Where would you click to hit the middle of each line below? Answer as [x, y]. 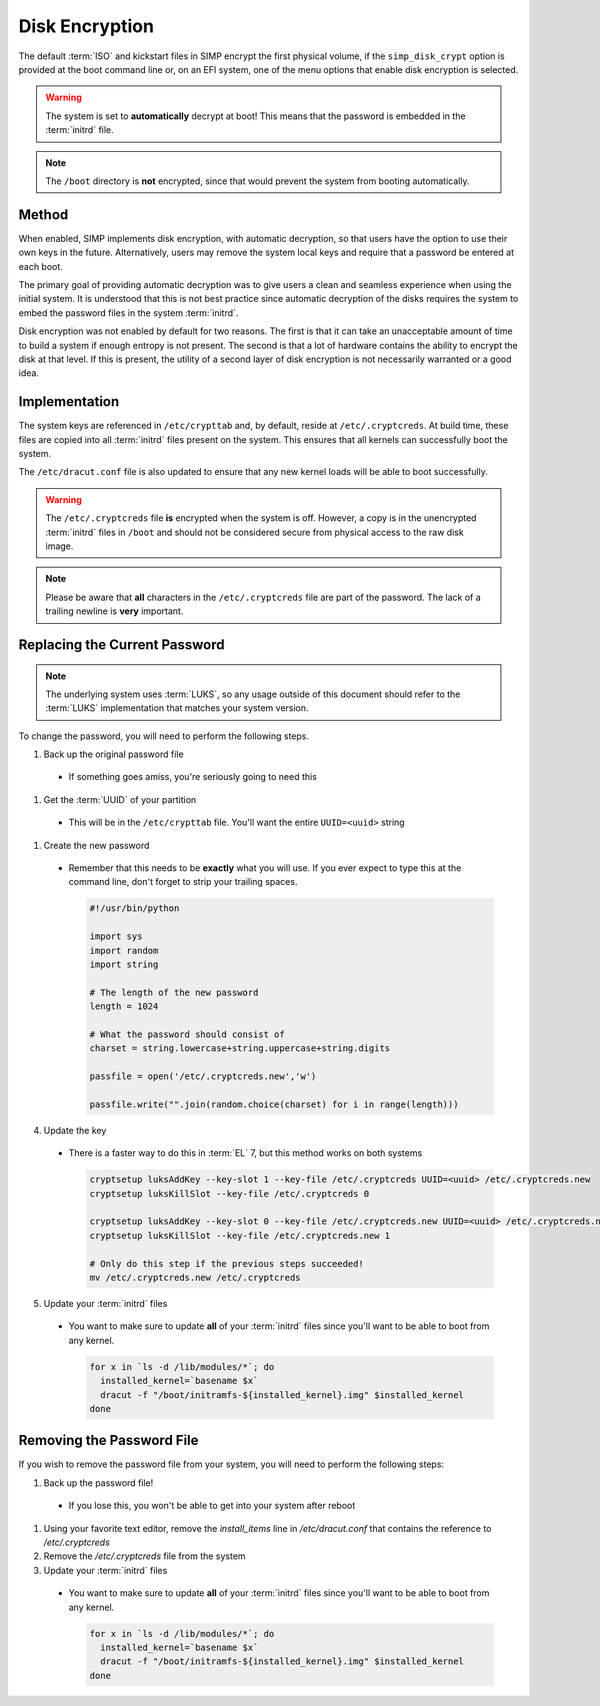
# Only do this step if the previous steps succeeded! [226, 1263]
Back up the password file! [98, 1482]
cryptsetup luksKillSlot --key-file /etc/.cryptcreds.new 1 [240, 1235]
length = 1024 [124, 1006]
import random [124, 950]
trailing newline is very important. [114, 611]
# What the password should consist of [187, 1034]
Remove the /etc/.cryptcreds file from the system [144, 1556]
